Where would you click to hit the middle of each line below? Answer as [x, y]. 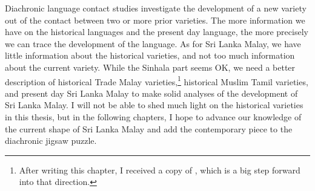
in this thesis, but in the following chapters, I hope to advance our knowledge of [153, 117]
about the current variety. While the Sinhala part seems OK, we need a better [150, 67]
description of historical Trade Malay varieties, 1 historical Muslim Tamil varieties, [157, 80]
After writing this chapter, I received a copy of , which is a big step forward [160, 170]
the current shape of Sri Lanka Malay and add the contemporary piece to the [149, 128]
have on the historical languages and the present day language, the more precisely [157, 32]
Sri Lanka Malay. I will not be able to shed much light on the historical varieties [154, 105]
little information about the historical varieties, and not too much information [150, 55]
